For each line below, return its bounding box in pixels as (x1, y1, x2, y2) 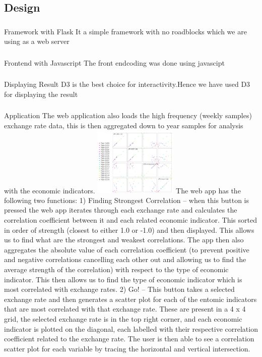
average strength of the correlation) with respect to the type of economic (4, 264, 229, 274)
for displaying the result (4, 88, 78, 99)
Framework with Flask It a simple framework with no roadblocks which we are (4, 26, 247, 36)
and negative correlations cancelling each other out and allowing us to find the (4, 254, 246, 265)
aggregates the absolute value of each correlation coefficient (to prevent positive (4, 244, 249, 254)
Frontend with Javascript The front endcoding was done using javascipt (4, 57, 225, 68)
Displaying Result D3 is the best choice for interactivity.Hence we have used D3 (4, 79, 250, 89)
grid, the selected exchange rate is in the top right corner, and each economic (4, 313, 242, 324)
